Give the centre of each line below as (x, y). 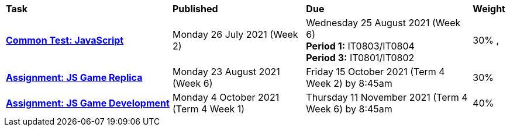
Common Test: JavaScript (65, 40)
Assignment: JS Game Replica (74, 77)
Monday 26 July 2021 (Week (235, 34)
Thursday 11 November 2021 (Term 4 (387, 97)
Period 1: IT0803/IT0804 (360, 46)
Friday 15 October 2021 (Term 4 (375, 72)
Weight (489, 9)
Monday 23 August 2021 (226, 72)
